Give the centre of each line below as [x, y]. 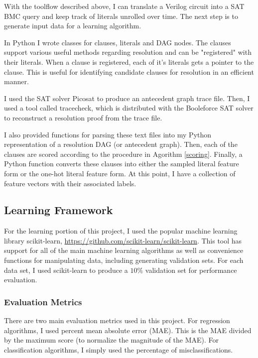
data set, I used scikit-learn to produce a [66, 270]
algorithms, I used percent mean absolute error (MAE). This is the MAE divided [128, 330]
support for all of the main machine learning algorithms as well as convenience [124, 250]
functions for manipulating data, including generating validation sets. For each [124, 260]
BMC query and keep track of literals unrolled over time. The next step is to [121, 16]
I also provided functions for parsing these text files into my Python [108, 134]
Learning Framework [59, 210]
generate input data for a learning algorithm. [73, 26]
